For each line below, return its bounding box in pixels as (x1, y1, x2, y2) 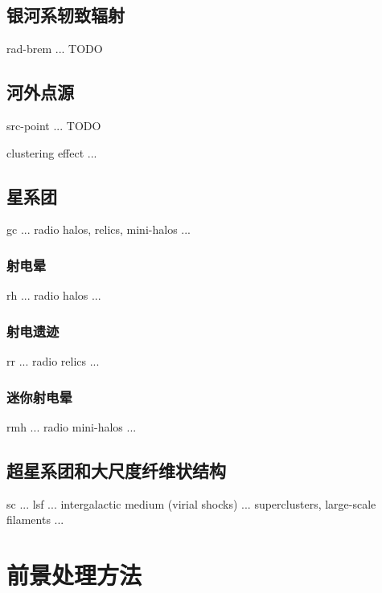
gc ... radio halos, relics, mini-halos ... (6, 221, 191, 238)
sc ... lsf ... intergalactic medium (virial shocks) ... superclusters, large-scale (6, 495, 376, 512)
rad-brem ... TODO (6, 40, 103, 57)
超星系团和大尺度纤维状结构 (6, 457, 226, 482)
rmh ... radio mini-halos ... (6, 418, 137, 435)
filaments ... (6, 511, 64, 528)
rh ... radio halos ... (6, 287, 101, 304)
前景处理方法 (6, 558, 142, 591)
